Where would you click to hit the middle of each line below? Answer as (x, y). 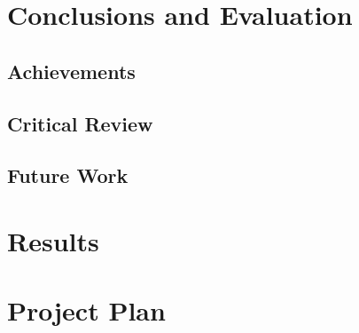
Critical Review (80, 123)
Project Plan (86, 310)
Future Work (68, 175)
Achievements (71, 71)
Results (53, 240)
